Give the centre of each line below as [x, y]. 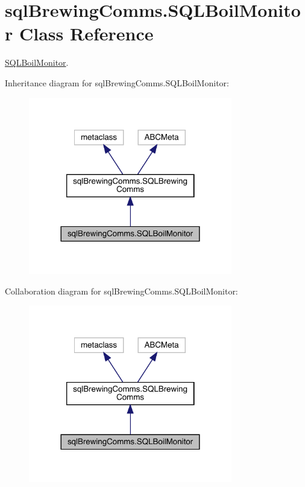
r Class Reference [79, 33]
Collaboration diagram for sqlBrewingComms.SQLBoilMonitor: [121, 291]
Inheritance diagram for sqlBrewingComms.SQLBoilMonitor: [117, 82]
